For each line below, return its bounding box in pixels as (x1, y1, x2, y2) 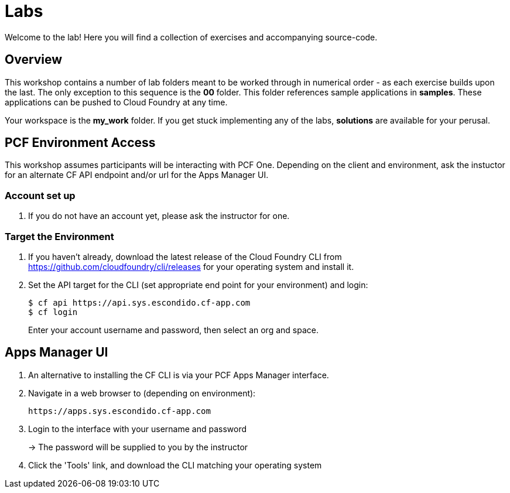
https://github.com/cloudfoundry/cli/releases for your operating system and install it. (28, 261, 354, 272)
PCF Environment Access (5, 135, 156, 150)
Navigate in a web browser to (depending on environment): (28, 388, 256, 398)
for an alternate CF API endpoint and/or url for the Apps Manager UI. (5, 170, 269, 180)
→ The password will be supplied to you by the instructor (28, 441, 248, 452)
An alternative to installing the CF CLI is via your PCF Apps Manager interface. (28, 369, 329, 380)
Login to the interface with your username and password (28, 423, 247, 434)
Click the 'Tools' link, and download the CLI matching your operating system (28, 460, 322, 470)
